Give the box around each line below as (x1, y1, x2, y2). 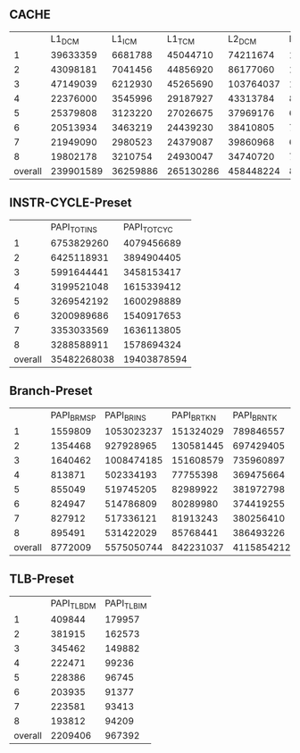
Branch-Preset (9, 383, 93, 398)
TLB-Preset (9, 572, 74, 587)
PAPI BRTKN (171, 408, 217, 423)
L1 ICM (111, 32, 137, 46)
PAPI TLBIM (104, 597, 147, 611)
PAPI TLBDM (50, 597, 96, 611)
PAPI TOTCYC (123, 221, 174, 235)
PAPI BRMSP (50, 408, 96, 423)
